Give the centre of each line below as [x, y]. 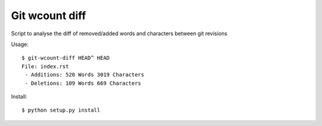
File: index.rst [45, 66]
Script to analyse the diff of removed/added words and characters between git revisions [119, 33]
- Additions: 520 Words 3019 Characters [84, 75]
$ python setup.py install [61, 110]
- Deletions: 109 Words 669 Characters [83, 83]
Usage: [20, 44]
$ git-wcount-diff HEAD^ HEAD [66, 58]
